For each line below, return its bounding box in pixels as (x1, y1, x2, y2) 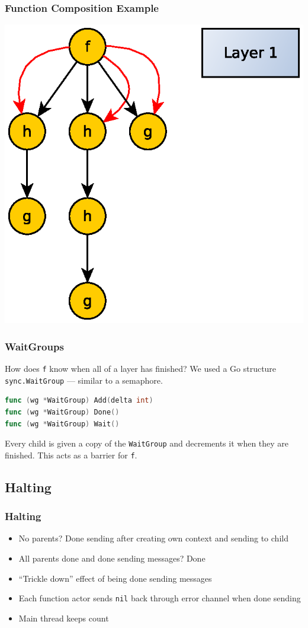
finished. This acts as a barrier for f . (5, 448, 137, 461)
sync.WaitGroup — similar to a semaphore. (5, 374, 163, 386)
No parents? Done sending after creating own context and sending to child (18, 532, 288, 544)
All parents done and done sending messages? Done (18, 552, 206, 565)
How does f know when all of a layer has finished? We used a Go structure (5, 362, 277, 375)
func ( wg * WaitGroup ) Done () (5, 407, 120, 416)
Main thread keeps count (18, 611, 109, 624)
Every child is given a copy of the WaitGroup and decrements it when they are (5, 437, 289, 450)
